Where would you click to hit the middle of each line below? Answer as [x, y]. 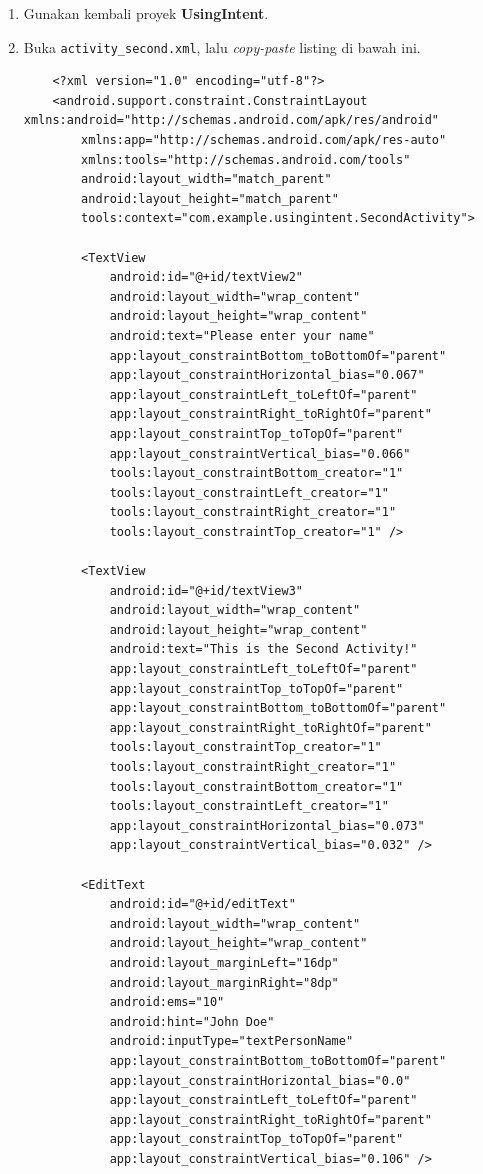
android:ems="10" [167, 1002]
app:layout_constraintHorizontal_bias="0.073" [267, 825]
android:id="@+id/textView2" [206, 277]
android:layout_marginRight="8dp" [224, 982]
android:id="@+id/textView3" [206, 590]
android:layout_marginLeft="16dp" [224, 962]
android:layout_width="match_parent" [206, 179]
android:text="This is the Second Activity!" [263, 649]
